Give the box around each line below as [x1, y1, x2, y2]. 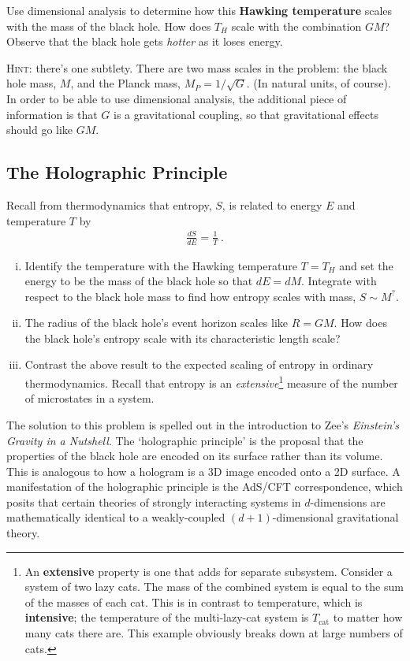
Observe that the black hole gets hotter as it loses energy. [6, 33, 283, 50]
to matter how [333, 609, 403, 626]
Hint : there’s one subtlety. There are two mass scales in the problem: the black [6, 59, 388, 76]
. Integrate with [301, 273, 377, 289]
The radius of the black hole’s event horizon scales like [24, 314, 289, 331]
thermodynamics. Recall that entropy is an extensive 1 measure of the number [24, 373, 398, 391]
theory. [6, 525, 40, 541]
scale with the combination [231, 17, 362, 34]
